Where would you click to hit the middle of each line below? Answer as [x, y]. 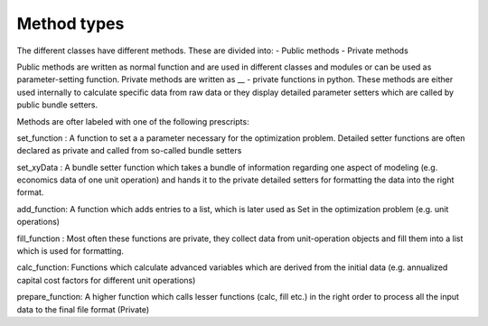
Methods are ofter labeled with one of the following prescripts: [133, 121]
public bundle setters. [57, 105]
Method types [70, 23]
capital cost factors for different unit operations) [106, 280]
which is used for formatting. [70, 251]
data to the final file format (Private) [83, 309]
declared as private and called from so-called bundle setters [129, 151]
